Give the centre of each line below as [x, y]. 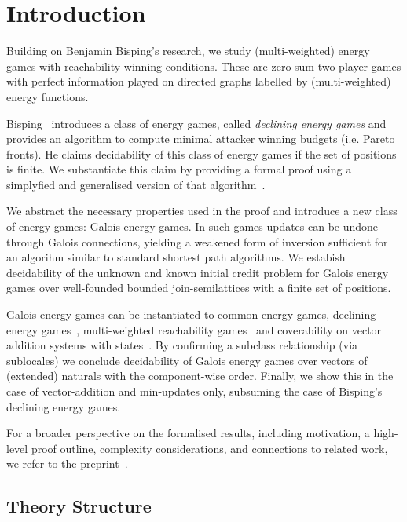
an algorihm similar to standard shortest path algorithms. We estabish [176, 257]
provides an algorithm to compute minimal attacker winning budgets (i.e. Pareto [201, 139]
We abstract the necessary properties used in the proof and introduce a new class [202, 211]
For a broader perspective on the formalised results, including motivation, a [188, 433]
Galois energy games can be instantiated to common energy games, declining [191, 314]
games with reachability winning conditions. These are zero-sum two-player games [204, 66]
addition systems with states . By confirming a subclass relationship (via [182, 345]
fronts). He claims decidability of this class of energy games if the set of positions [202, 153]
